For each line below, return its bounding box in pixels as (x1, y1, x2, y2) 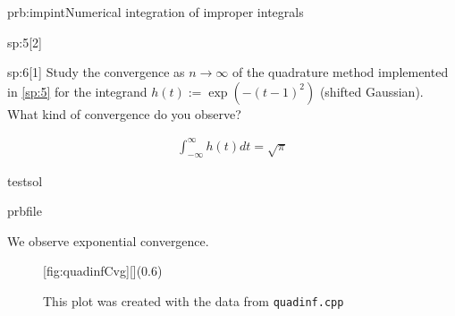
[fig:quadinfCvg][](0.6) (43, 261, 163, 280)
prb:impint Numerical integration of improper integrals (7, 3, 304, 21)
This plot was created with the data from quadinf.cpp (43, 292, 344, 311)
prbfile (7, 201, 42, 220)
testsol (7, 171, 43, 190)
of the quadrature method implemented (232, 63, 449, 81)
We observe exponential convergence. (7, 231, 209, 250)
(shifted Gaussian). (319, 81, 424, 100)
